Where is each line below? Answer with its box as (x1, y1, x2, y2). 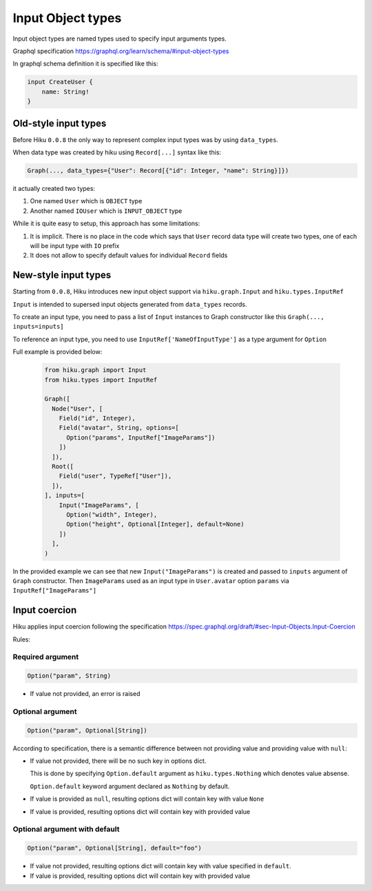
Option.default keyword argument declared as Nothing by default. (30, 782, 230, 790)
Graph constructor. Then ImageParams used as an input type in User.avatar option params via (12, 576, 289, 585)
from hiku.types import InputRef (44, 376, 158, 384)
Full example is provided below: (12, 348, 103, 356)
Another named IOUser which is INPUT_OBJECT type (30, 207, 183, 215)
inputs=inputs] (12, 322, 65, 331)
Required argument (12, 652, 79, 662)
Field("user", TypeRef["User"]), (59, 472, 172, 480)
